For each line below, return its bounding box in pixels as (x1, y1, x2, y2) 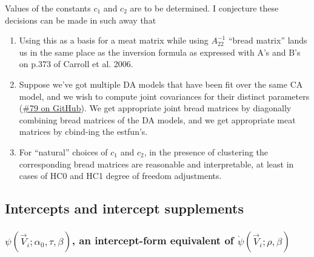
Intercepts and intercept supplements (5, 199, 244, 218)
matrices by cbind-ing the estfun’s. (19, 125, 148, 138)
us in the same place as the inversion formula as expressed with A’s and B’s (19, 45, 301, 58)
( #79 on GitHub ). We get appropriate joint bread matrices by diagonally (19, 102, 292, 114)
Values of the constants (5, 2, 91, 14)
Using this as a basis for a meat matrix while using (19, 34, 209, 47)
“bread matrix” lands (228, 34, 307, 47)
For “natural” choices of (19, 145, 108, 158)
